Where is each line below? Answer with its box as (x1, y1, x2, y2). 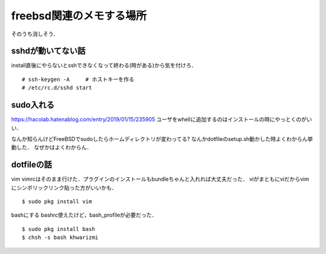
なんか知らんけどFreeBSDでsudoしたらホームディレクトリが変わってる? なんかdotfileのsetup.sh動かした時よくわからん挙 (11, 135, 313, 142)
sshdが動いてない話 (11, 46, 86, 56)
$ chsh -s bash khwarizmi (22, 234, 99, 241)
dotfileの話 (11, 160, 53, 170)
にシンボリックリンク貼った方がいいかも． (11, 184, 117, 191)
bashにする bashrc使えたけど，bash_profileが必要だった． (11, 212, 158, 219)
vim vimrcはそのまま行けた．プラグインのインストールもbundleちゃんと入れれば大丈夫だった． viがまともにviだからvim (11, 175, 309, 183)
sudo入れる (11, 100, 54, 110)
